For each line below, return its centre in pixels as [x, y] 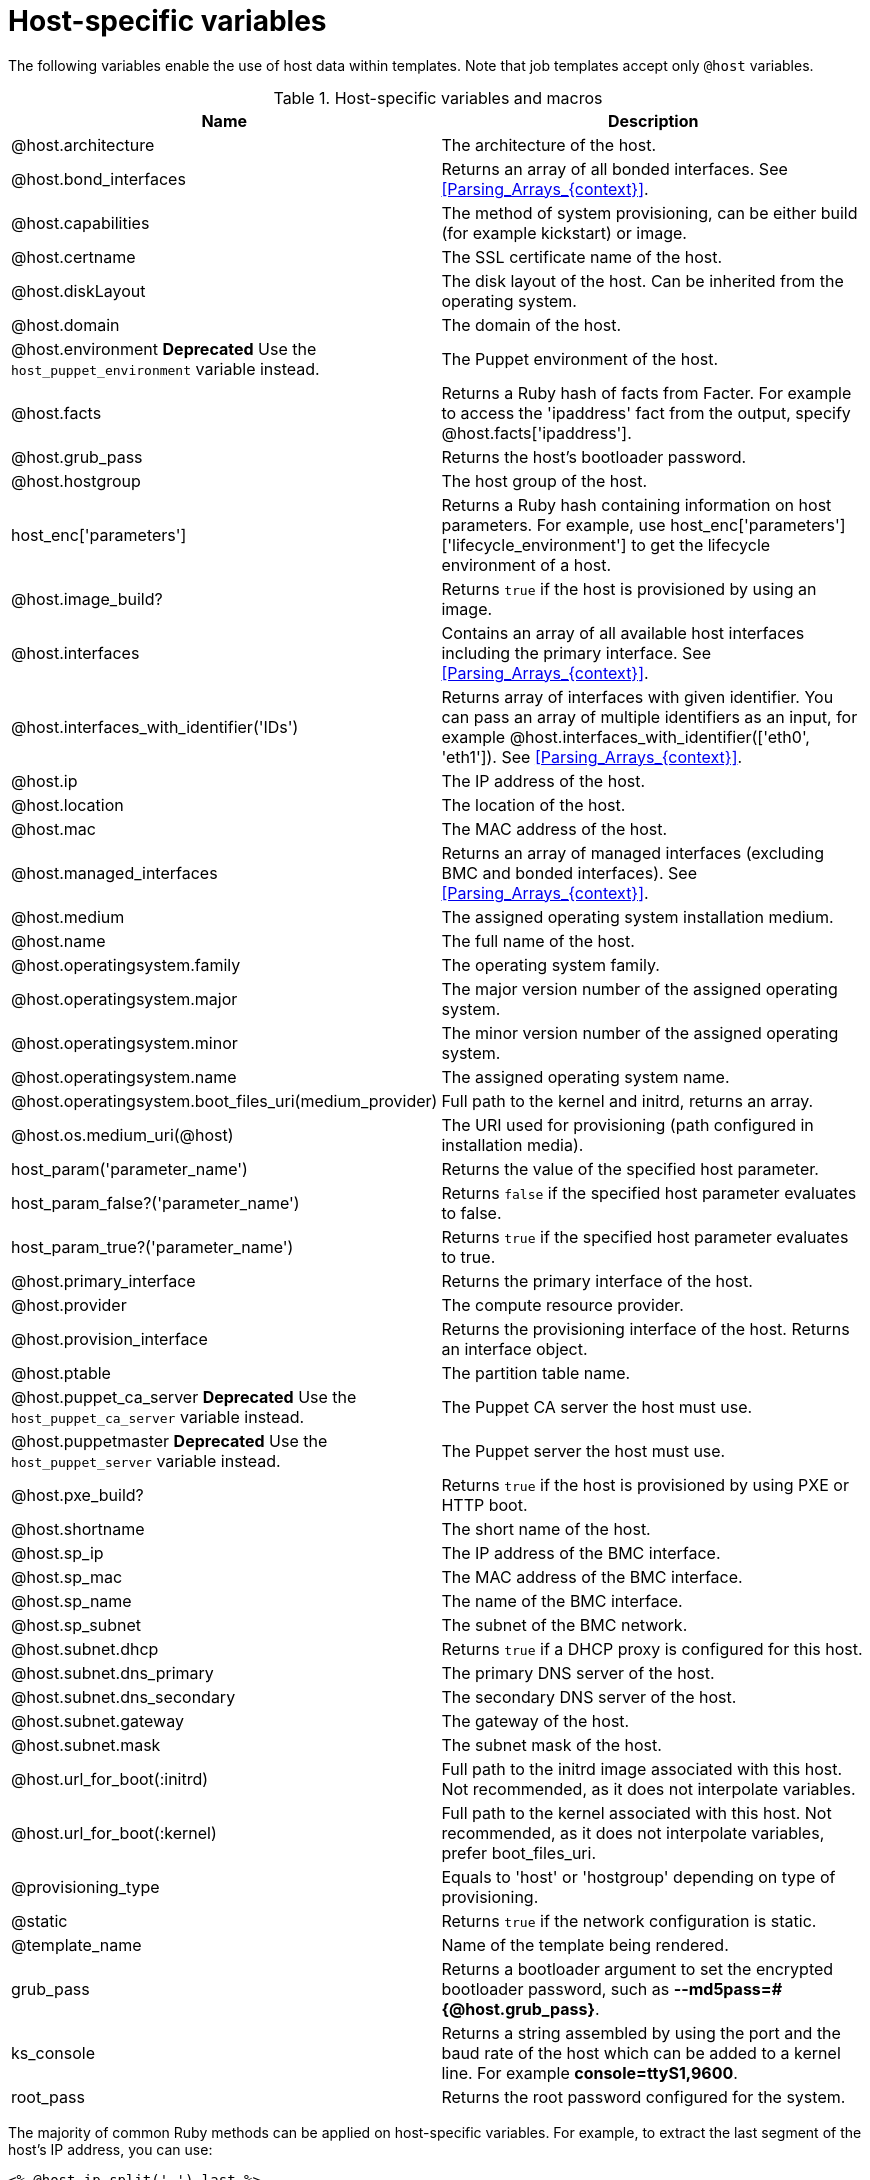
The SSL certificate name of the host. [582, 256]
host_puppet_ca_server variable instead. [158, 1416]
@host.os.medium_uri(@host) [122, 1134]
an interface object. [514, 1348]
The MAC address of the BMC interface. [592, 1576]
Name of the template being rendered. [585, 1944]
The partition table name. [536, 1372]
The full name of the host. [538, 940]
